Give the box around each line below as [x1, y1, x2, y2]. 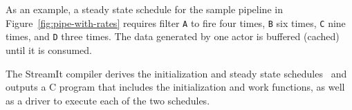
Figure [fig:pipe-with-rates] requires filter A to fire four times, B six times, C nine [6, 15, 346, 30]
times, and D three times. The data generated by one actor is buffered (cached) [6, 29, 340, 44]
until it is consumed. [6, 42, 92, 57]
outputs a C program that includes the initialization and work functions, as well [6, 80, 345, 94]
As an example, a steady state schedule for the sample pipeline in [6, 2, 283, 16]
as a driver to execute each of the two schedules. [6, 93, 210, 107]
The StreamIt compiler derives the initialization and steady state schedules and [6, 66, 347, 80]
